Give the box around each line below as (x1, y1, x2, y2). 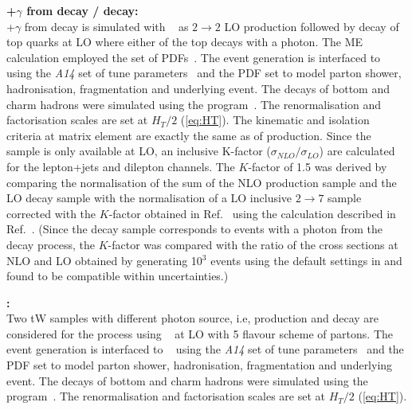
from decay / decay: (26, 2, 139, 18)
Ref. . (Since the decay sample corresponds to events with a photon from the (6, 221, 383, 237)
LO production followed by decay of (224, 18, 399, 34)
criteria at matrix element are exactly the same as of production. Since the (6, 127, 371, 143)
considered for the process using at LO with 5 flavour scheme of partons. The (6, 325, 393, 342)
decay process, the (6, 236, 96, 252)
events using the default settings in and (210, 252, 402, 268)
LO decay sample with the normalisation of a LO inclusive (6, 189, 292, 206)
